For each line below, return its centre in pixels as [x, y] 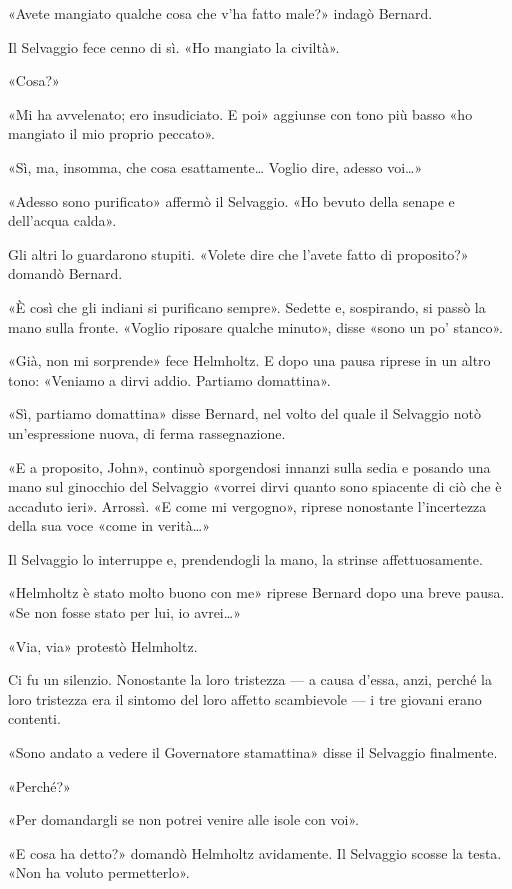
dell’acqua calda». [62, 220]
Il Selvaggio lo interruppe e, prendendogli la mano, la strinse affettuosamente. [245, 558]
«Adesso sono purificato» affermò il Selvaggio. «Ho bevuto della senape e [231, 200]
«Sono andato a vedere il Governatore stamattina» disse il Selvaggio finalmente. [253, 752]
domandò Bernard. [65, 273]
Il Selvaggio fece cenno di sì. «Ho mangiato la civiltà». [174, 46]
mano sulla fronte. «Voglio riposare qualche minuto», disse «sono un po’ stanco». [255, 326]
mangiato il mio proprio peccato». [111, 133]
